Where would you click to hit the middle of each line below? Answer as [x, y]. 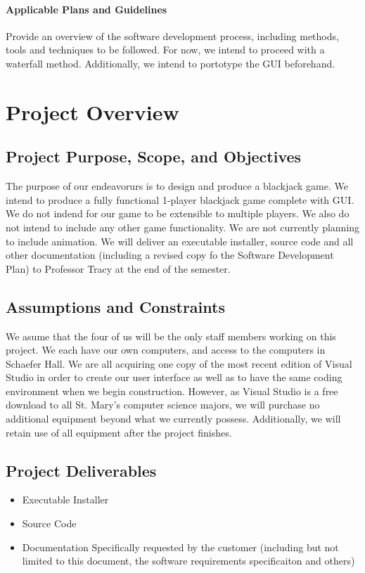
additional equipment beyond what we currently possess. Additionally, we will [173, 419]
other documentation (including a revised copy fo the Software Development [170, 255]
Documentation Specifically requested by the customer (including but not [180, 547]
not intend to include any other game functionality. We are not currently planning [183, 227]
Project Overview [92, 111]
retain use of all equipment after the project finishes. [119, 432]
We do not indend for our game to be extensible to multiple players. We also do [178, 213]
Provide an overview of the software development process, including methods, [172, 36]
